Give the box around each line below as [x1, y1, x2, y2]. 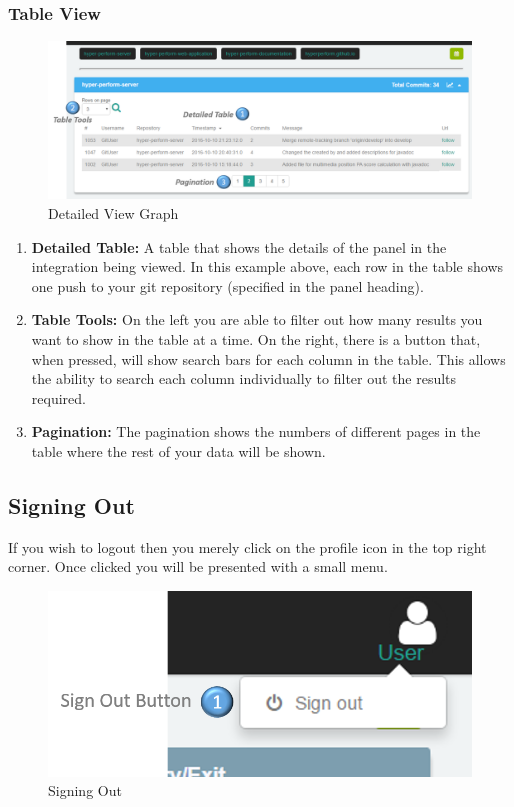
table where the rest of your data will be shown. [31, 440, 326, 461]
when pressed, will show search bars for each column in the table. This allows [31, 348, 506, 369]
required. [31, 387, 86, 408]
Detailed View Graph [48, 202, 179, 223]
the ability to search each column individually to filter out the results [31, 368, 457, 389]
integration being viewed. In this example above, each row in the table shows [31, 256, 504, 277]
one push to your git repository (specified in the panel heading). [31, 275, 424, 296]
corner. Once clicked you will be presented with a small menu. [8, 556, 388, 577]
